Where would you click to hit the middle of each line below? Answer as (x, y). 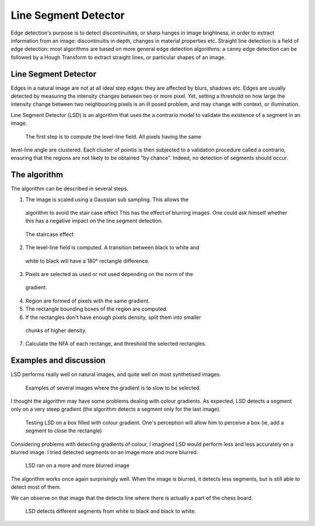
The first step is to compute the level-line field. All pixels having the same (113, 136)
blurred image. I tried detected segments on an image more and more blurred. (104, 452)
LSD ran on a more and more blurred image (77, 466)
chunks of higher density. (56, 330)
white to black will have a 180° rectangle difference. (87, 261)
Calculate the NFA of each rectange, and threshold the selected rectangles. (116, 344)
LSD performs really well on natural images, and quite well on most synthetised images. (116, 374)
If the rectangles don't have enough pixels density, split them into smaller (113, 317)
